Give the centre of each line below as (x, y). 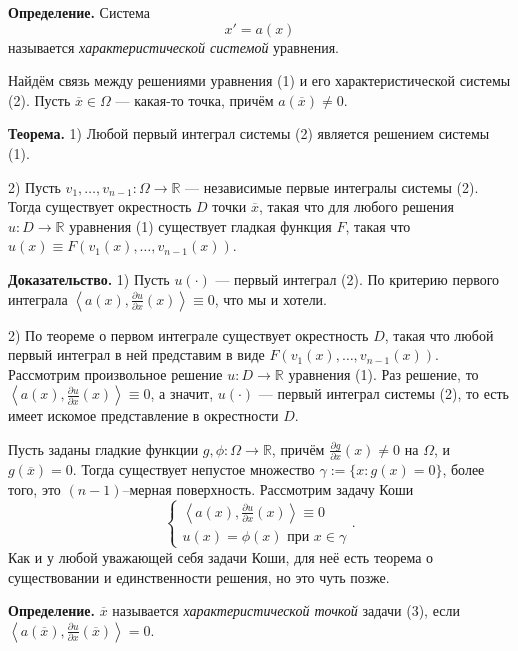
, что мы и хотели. (271, 298)
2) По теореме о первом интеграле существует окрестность (188, 334)
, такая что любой (439, 334)
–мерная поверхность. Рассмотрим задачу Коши (268, 488)
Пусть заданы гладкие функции (103, 448)
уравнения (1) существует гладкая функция (200, 225)
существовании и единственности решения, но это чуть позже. (199, 576)
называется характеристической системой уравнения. (173, 46)
